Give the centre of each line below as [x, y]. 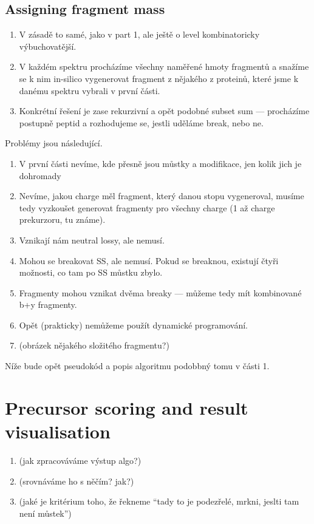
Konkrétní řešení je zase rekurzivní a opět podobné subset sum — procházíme [164, 111]
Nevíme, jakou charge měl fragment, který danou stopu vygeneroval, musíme [162, 196]
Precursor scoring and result [127, 407]
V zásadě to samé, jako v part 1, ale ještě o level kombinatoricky [139, 34]
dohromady [40, 175]
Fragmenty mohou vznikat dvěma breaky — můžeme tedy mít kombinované [160, 292]
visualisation [58, 431]
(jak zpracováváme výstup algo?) [80, 460]
